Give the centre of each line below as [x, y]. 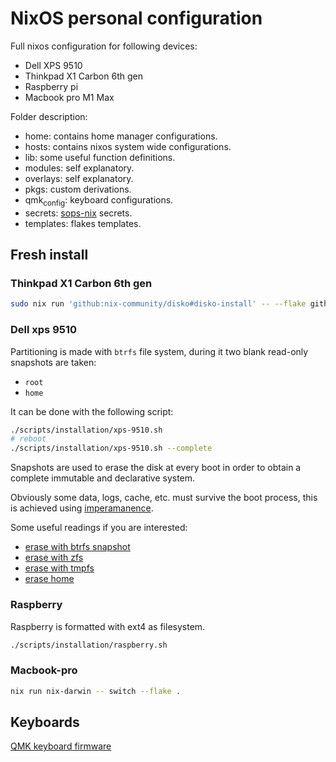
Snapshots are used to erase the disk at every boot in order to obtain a [156, 468]
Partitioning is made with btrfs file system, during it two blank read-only [159, 351]
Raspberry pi [51, 86]
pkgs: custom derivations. [78, 189]
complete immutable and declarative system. [103, 478]
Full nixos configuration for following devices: [104, 46]
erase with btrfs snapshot [77, 547]
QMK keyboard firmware [61, 746]
